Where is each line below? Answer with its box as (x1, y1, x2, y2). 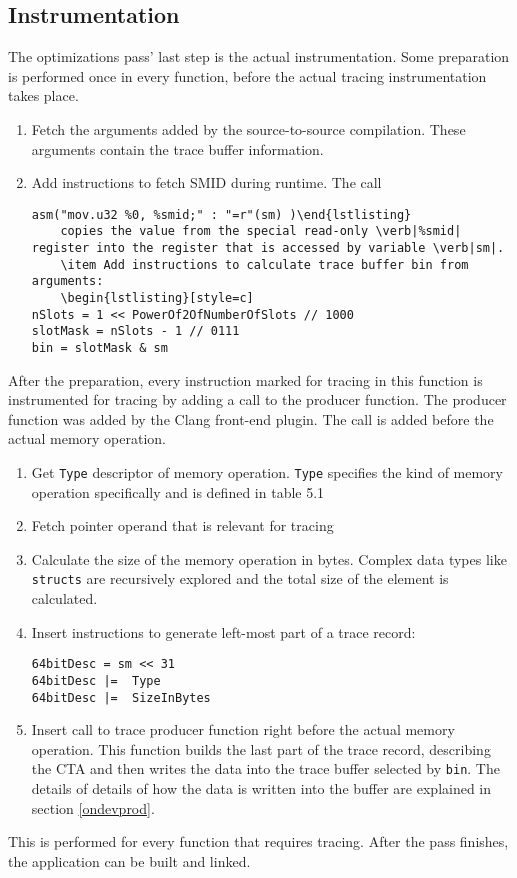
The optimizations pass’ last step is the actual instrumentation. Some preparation (8, 46, 510, 67)
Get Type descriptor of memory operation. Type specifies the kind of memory (31, 462, 503, 483)
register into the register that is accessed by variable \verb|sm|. (31, 241, 505, 256)
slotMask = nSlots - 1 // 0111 (31, 324, 240, 339)
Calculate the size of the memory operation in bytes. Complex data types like (31, 548, 507, 569)
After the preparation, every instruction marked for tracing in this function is (8, 369, 483, 390)
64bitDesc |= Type (31, 673, 161, 688)
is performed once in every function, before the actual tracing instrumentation (8, 65, 487, 86)
